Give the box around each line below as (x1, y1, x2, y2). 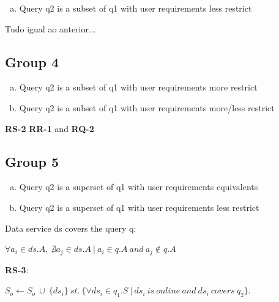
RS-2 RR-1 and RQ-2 (5, 122, 94, 134)
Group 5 (5, 152, 59, 171)
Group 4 (5, 52, 59, 71)
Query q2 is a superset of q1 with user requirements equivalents (19, 180, 258, 193)
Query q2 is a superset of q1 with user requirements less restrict (19, 201, 259, 213)
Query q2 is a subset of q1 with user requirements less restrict (19, 2, 252, 14)
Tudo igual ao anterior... (5, 22, 96, 35)
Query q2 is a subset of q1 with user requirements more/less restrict (19, 101, 275, 114)
